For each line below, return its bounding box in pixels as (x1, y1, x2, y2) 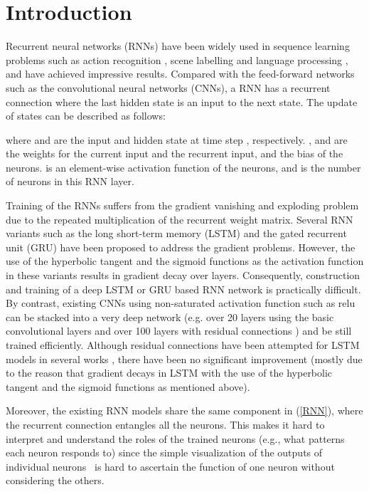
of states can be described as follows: (6, 108, 166, 123)
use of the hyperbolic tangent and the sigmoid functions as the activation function (6, 253, 364, 268)
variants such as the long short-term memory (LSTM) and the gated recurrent (6, 226, 347, 241)
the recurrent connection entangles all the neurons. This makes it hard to (6, 417, 325, 431)
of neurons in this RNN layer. (6, 174, 134, 189)
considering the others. (6, 473, 105, 488)
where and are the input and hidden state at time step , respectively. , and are (6, 132, 348, 147)
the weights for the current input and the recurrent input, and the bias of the (6, 146, 343, 161)
